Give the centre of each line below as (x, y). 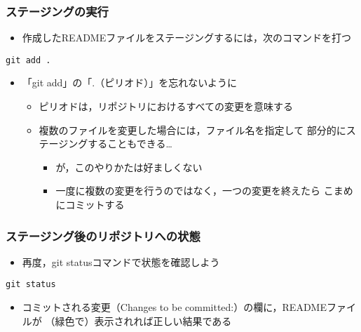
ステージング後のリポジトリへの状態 (103, 235)
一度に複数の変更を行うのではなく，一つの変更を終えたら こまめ (204, 191)
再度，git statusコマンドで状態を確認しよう (121, 261)
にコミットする (90, 205)
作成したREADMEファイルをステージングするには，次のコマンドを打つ (186, 38)
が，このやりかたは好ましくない (129, 167)
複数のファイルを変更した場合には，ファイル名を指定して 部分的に (192, 130)
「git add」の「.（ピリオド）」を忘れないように (129, 82)
